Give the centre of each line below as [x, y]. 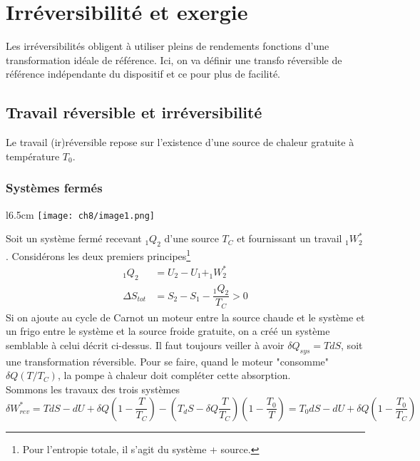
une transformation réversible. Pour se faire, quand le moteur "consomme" [168, 361]
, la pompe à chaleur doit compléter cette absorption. [174, 375]
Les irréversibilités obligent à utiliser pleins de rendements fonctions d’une [168, 46]
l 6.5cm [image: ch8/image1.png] [81, 214]
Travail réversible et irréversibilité [134, 112]
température [33, 156]
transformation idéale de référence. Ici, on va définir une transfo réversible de [174, 59]
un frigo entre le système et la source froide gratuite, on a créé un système [168, 331]
